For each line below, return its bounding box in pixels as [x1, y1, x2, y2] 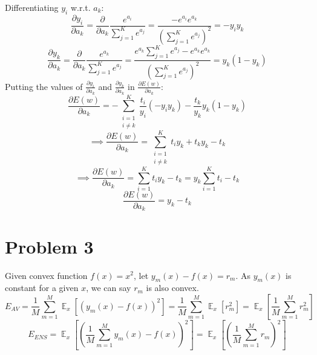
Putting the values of [5, 80, 83, 92]
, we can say [86, 281, 131, 294]
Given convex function [5, 269, 88, 281]
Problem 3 [5, 234, 94, 258]
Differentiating [5, 1, 59, 13]
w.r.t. [70, 1, 91, 13]
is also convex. [146, 281, 199, 294]
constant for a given [5, 281, 79, 294]
